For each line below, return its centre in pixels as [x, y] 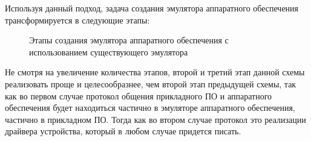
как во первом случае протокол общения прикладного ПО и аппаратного [139, 96]
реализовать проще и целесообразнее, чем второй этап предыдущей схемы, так [151, 83]
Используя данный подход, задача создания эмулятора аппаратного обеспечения [152, 8]
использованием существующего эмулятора [109, 52]
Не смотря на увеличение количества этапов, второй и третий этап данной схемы [155, 72]
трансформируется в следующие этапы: [77, 20]
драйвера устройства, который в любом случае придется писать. [123, 131]
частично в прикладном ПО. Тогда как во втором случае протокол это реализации [155, 119]
